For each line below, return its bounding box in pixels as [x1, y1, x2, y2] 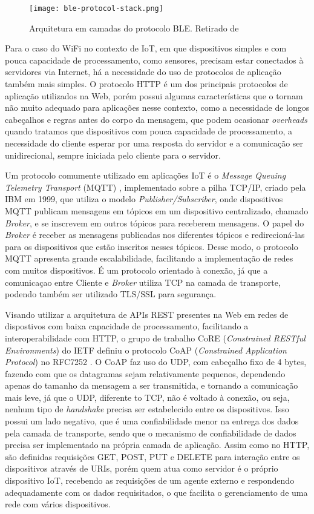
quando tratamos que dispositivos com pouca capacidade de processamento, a [5, 125, 292, 137]
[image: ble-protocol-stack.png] [29, 4, 163, 13]
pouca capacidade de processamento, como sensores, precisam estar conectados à [5, 53, 304, 66]
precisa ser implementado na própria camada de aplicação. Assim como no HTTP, [5, 438, 310, 451]
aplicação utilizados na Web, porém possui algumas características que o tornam [5, 89, 303, 102]
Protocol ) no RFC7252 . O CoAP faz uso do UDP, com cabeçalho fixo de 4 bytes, [5, 355, 307, 368]
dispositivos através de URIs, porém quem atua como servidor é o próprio [5, 462, 278, 475]
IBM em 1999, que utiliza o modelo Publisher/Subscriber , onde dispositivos [5, 193, 283, 205]
